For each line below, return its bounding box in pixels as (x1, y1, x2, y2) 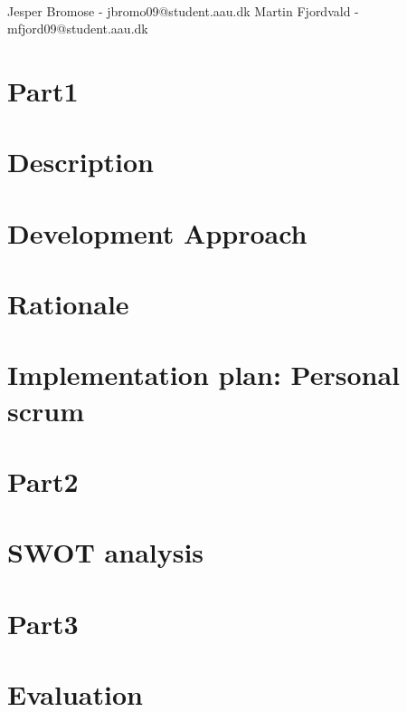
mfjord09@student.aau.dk (7, 19, 148, 38)
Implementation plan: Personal (7, 356, 400, 393)
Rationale (7, 285, 129, 322)
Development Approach (7, 214, 308, 251)
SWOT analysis (7, 534, 204, 571)
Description (7, 143, 155, 180)
